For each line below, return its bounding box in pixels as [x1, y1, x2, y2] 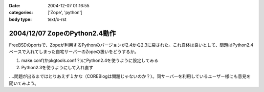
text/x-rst [47, 16, 66, 22]
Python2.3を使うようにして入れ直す [21, 64, 93, 70]
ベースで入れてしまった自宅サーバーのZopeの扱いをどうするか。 [9, 49, 139, 55]
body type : [9, 16, 32, 22]
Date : [9, 3, 21, 8]
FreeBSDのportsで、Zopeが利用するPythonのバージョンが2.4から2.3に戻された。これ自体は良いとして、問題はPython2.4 [9, 42, 254, 48]
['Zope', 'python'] [47, 10, 83, 16]
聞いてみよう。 [9, 80, 39, 86]
